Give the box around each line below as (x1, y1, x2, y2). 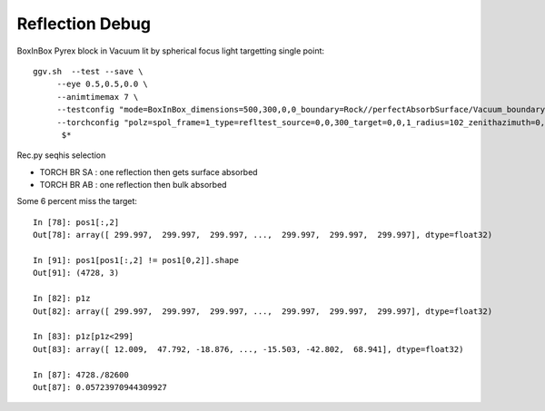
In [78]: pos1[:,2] (33, 217, 120, 227)
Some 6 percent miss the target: (16, 196, 138, 207)
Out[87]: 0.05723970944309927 (33, 382, 168, 392)
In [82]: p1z (33, 293, 91, 304)
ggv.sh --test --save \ (33, 66, 144, 76)
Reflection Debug (16, 14, 152, 34)
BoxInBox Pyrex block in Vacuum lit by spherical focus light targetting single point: (16, 45, 325, 56)
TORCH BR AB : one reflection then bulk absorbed (39, 180, 227, 191)
